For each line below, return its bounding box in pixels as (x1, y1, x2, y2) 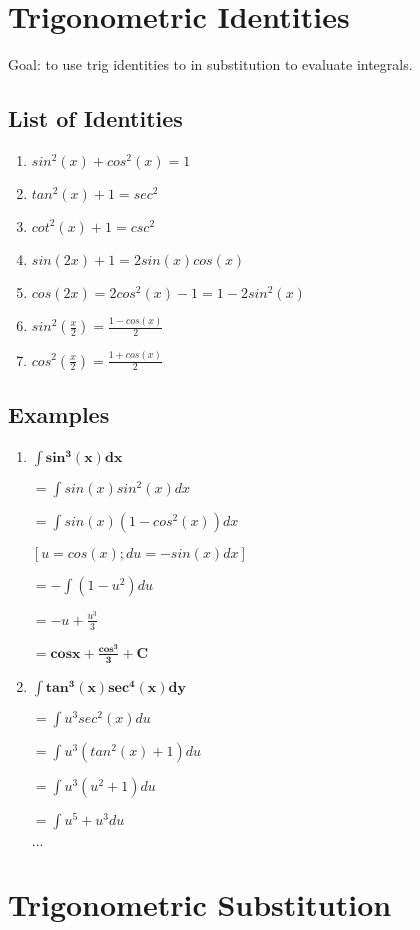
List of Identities (8, 103, 183, 134)
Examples (8, 398, 110, 429)
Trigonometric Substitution (8, 883, 392, 924)
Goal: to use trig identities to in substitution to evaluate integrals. (8, 54, 413, 75)
